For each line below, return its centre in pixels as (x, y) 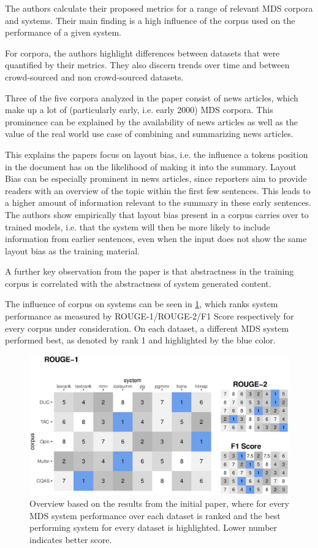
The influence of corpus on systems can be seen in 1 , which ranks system (142, 304)
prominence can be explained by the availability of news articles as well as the (151, 121)
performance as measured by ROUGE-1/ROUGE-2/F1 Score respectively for (150, 316)
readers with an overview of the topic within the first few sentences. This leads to (158, 190)
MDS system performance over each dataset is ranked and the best (155, 515)
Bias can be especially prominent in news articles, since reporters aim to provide (156, 178)
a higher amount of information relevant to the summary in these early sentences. (158, 202)
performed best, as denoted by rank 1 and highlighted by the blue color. (140, 340)
